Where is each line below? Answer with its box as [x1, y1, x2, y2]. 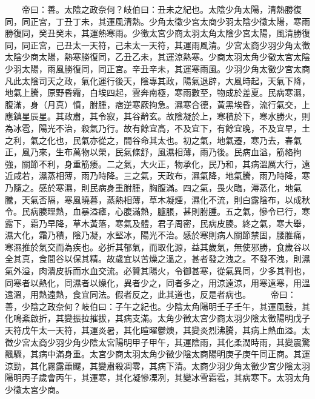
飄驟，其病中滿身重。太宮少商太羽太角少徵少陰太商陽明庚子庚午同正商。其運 [5, 347, 310, 360]
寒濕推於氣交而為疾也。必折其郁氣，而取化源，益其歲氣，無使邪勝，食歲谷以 [5, 240, 310, 253]
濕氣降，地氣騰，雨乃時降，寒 [191, 169, 310, 182]
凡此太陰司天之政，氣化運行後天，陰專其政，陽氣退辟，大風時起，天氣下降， [5, 74, 310, 87]
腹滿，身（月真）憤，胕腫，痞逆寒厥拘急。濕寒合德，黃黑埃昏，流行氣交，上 [5, 98, 310, 110]
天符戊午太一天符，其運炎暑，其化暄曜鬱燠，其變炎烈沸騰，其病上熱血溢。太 [5, 324, 310, 337]
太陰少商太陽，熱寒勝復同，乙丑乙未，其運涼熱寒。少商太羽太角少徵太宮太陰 [5, 50, 310, 63]
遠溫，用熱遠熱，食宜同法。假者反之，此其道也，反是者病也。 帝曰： [5, 288, 296, 301]
